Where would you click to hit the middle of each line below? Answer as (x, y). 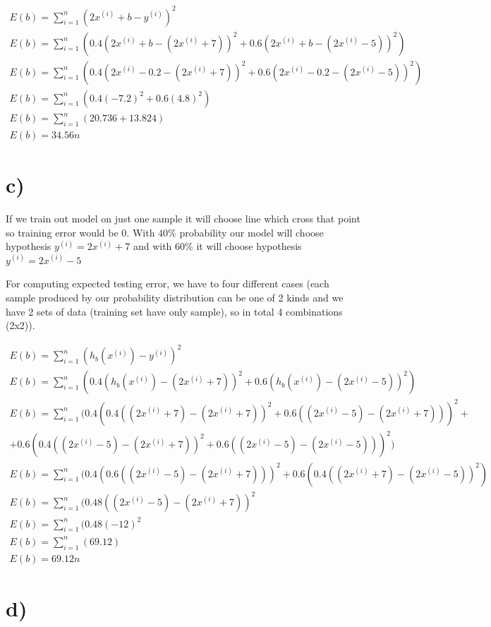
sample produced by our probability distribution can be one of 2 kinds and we (175, 298)
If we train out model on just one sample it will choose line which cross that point (183, 219)
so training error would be (62, 232)
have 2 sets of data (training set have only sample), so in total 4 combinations (174, 311)
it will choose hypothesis (249, 246)
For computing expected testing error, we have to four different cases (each (168, 283)
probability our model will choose (251, 232)
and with (152, 246)
